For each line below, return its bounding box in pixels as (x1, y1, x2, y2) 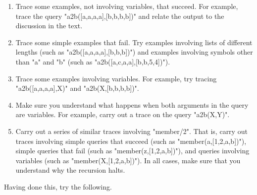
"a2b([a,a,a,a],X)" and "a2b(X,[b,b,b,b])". (15, 83, 139, 93)
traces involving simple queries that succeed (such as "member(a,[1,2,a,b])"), (15, 135, 247, 146)
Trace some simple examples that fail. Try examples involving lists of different (15, 37, 253, 47)
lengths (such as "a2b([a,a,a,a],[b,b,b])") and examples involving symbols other (15, 47, 253, 57)
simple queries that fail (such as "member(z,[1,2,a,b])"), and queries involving (15, 145, 250, 156)
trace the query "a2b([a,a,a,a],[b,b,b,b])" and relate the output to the (15, 10, 224, 21)
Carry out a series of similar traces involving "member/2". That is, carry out (15, 126, 248, 136)
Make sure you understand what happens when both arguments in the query (15, 99, 249, 110)
